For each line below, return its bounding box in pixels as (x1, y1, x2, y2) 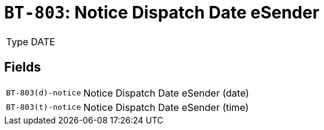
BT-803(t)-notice (6, 103, 81, 112)
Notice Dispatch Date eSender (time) (83, 101, 249, 113)
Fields (4, 60, 41, 75)
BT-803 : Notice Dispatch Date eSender (4, 2, 320, 23)
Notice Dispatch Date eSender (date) (83, 86, 249, 99)
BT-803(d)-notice (6, 88, 81, 98)
